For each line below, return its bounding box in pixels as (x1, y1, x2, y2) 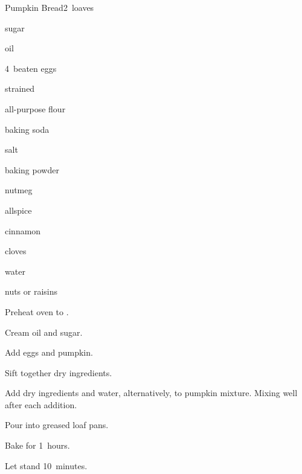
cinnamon (5, 224, 41, 237)
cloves (5, 245, 27, 257)
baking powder (5, 163, 59, 176)
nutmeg (5, 184, 33, 196)
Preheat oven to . (5, 305, 69, 318)
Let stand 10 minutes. (5, 459, 88, 472)
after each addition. (5, 398, 77, 411)
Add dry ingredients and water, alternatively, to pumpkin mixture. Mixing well (5, 386, 298, 399)
